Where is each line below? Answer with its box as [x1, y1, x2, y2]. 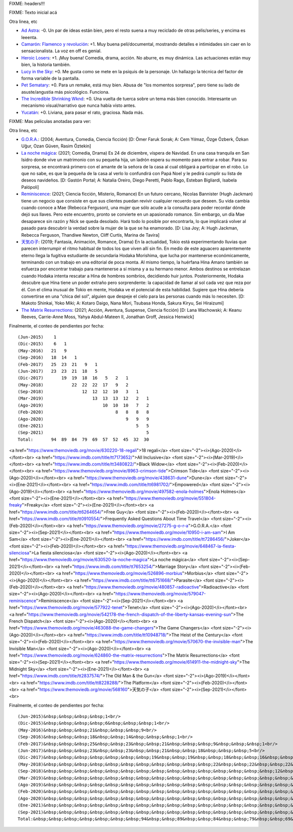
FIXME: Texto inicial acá [9, 10, 57, 16]
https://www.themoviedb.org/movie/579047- [115, 591, 206, 597]
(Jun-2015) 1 [18, 334, 57, 340]
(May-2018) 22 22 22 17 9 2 [18, 382, 129, 387]
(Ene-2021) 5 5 [18, 423, 149, 429]
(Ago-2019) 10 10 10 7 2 [18, 403, 149, 408]
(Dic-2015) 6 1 [18, 341, 67, 346]
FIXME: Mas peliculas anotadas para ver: [9, 119, 91, 124]
